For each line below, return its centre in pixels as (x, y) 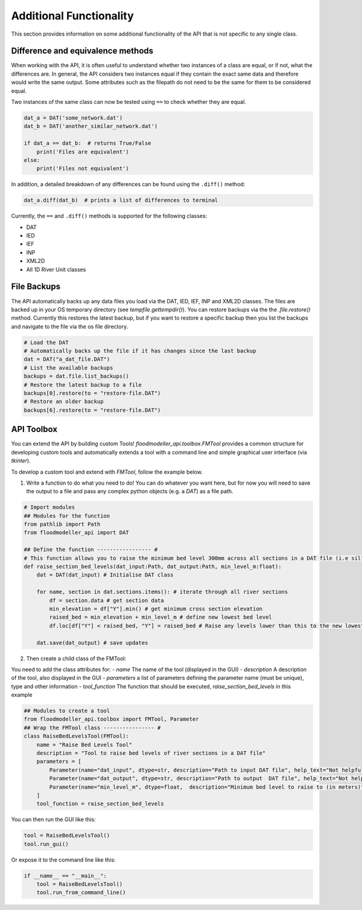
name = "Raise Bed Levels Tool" (84, 744)
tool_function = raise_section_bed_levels (100, 804)
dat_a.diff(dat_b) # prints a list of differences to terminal (121, 200)
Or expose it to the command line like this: (63, 860)
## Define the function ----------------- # (91, 550)
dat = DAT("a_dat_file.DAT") (67, 359)
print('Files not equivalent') (83, 169)
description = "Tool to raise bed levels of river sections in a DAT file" (151, 753)
